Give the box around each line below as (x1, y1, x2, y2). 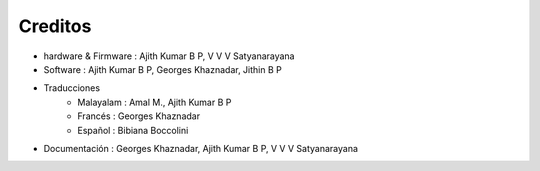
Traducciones (43, 82, 100, 94)
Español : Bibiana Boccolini (77, 124, 189, 136)
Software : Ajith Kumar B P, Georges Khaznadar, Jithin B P (43, 63, 282, 75)
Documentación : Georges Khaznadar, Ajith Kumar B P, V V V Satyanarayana (43, 142, 359, 154)
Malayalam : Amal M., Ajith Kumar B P (77, 96, 232, 108)
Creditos (18, 15, 92, 37)
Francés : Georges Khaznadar (77, 110, 200, 122)
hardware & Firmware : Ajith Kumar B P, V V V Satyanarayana (43, 50, 295, 62)
